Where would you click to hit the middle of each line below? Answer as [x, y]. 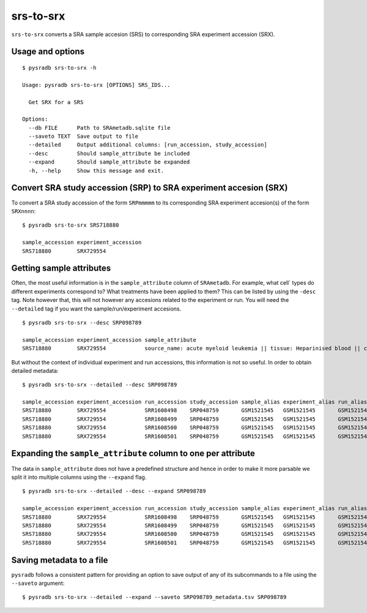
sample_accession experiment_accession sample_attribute [109, 340]
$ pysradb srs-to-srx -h [59, 68]
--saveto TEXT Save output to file [83, 137]
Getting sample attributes [61, 269]
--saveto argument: [38, 583]
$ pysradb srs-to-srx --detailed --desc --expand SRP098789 [114, 491]
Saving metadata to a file [60, 560]
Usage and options [48, 52]
